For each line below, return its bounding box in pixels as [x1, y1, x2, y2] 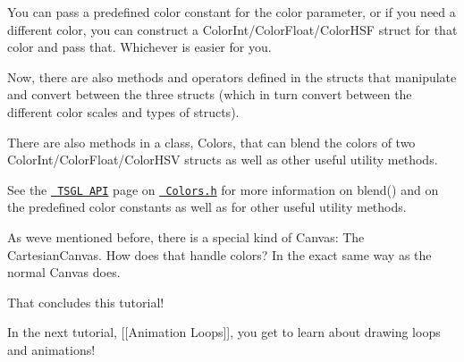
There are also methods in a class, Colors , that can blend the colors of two [7, 132, 416, 151]
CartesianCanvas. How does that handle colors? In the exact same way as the [7, 245, 432, 264]
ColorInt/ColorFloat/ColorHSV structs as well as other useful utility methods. [7, 150, 438, 169]
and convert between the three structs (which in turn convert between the [7, 85, 412, 104]
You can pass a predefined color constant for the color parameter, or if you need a [7, 3, 456, 21]
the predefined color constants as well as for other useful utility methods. [7, 198, 407, 216]
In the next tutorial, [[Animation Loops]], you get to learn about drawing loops [7, 323, 441, 341]
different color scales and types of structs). [7, 102, 240, 121]
